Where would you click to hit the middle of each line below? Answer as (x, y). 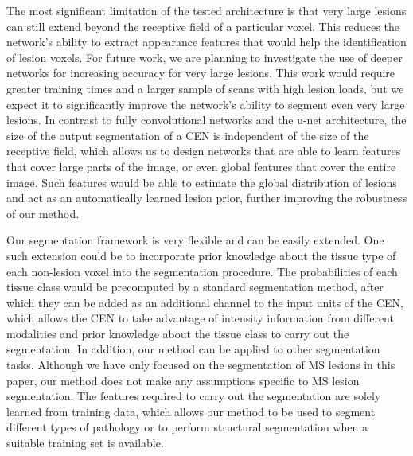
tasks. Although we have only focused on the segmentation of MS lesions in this (201, 365)
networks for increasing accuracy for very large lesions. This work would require (201, 73)
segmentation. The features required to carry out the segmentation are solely (194, 396)
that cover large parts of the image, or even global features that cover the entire (201, 166)
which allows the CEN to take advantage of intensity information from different (200, 318)
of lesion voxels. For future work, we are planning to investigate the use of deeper (205, 57)
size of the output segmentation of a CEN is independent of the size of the (188, 135)
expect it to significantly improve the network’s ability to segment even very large (206, 104)
